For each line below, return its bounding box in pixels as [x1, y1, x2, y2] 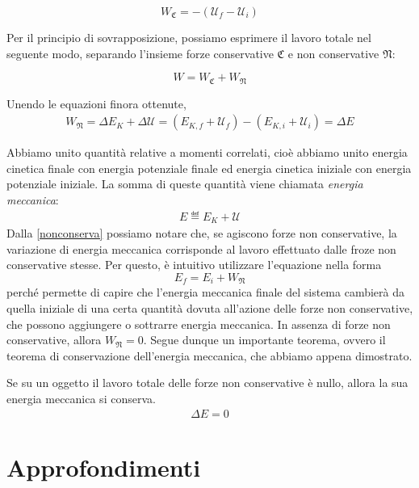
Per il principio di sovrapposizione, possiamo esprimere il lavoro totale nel [6, 29, 371, 45]
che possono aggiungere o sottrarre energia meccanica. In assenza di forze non [6, 315, 391, 332]
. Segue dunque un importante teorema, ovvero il [143, 331, 386, 348]
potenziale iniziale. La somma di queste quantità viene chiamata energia [6, 175, 363, 192]
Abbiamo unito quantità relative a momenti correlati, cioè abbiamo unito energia [6, 144, 408, 161]
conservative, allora [6, 331, 102, 348]
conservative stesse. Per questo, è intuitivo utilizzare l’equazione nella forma [6, 256, 382, 273]
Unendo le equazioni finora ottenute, [6, 95, 186, 111]
